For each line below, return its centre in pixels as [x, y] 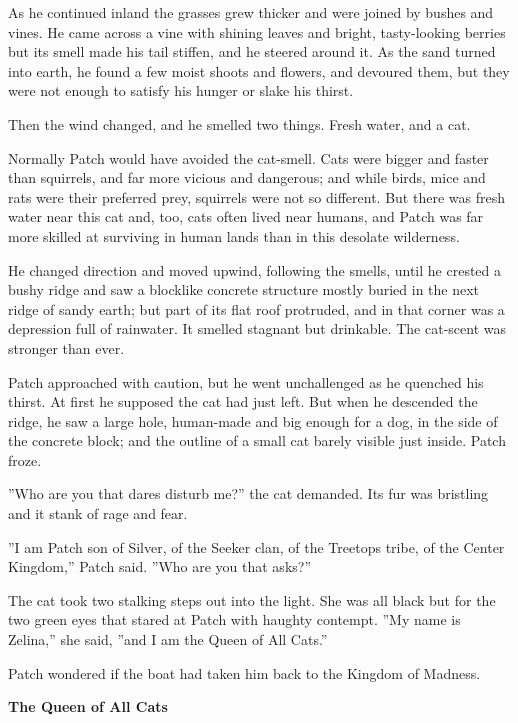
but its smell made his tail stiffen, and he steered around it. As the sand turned [252, 51]
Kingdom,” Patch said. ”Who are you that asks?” [160, 566]
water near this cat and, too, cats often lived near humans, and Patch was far [246, 216]
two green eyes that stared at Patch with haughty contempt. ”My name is [234, 619]
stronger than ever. [66, 347]
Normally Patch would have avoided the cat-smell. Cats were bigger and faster [248, 157]
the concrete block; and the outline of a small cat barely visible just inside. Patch [257, 440]
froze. [25, 459]
